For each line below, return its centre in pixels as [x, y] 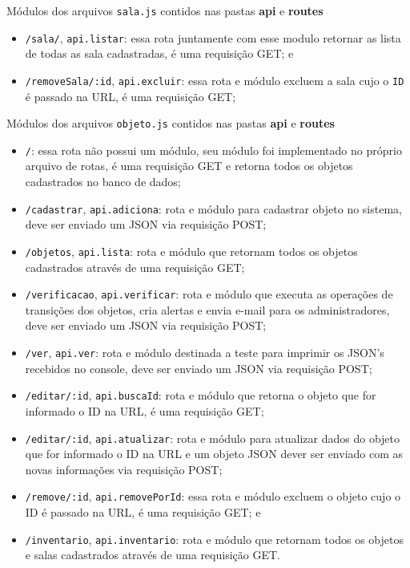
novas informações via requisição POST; [124, 469]
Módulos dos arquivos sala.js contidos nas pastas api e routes [165, 10]
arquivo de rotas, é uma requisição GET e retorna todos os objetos [189, 166]
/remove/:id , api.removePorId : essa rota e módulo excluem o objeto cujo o [213, 496]
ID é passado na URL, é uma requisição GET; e [143, 512]
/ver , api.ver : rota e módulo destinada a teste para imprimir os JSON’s [205, 352]
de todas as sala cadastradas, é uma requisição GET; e [159, 53]
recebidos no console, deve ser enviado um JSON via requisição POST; [199, 368]
